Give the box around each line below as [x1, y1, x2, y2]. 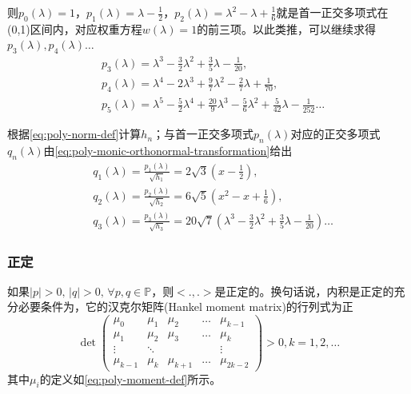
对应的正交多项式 [290, 125, 381, 142]
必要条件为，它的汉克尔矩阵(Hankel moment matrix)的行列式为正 [18, 298, 353, 315]
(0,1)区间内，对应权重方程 [7, 20, 142, 37]
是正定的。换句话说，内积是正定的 [214, 282, 394, 299]
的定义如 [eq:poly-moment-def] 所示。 [39, 370, 221, 387]
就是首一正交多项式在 [276, 4, 389, 20]
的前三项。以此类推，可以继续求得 [197, 20, 377, 37]
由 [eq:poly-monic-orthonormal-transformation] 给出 [43, 141, 293, 158]
